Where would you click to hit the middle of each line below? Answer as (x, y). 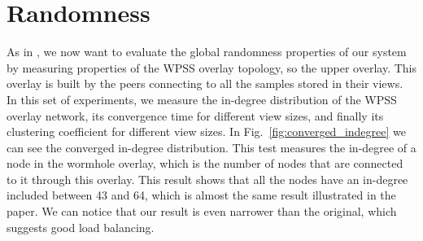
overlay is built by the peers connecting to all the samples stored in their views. (205, 83)
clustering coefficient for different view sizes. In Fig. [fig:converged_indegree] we (206, 131)
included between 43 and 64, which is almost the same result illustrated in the (201, 195)
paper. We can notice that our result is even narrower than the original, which (202, 211)
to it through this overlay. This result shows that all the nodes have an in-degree (207, 179)
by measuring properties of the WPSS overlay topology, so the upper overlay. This (211, 67)
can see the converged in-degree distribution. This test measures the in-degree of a (211, 147)
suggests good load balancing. (81, 227)
